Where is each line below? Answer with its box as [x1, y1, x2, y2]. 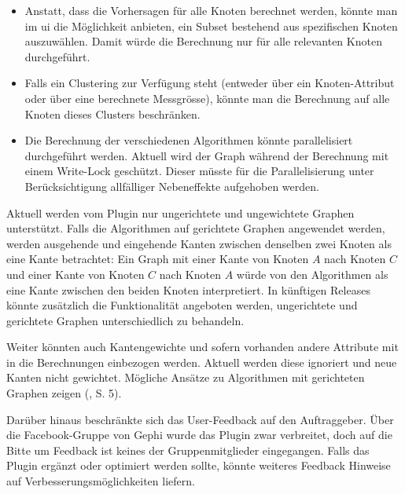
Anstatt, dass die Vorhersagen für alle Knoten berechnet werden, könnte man [24, 2, 398, 18]
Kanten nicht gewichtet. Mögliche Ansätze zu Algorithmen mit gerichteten [6, 369, 365, 386]
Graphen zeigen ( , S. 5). [6, 385, 122, 401]
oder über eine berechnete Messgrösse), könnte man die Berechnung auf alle [24, 90, 390, 106]
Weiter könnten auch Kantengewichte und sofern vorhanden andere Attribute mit [6, 338, 399, 355]
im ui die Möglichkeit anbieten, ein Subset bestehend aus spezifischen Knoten [24, 17, 398, 34]
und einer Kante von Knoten [6, 265, 145, 282]
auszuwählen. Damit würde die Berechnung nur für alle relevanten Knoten [24, 33, 382, 49]
